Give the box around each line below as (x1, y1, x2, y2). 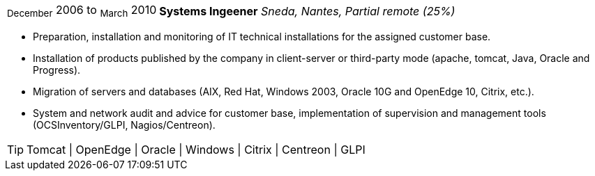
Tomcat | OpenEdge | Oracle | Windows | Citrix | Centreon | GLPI (27, 143, 366, 157)
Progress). (33, 64, 81, 77)
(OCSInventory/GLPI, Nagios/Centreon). (33, 119, 216, 131)
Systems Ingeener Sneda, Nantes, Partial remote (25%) (159, 3, 455, 18)
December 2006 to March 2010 (7, 3, 157, 19)
